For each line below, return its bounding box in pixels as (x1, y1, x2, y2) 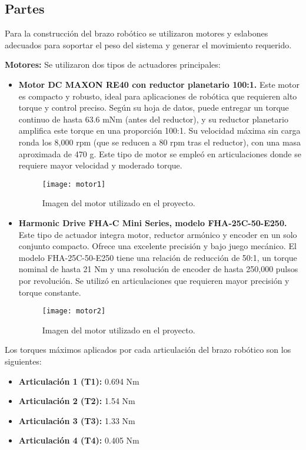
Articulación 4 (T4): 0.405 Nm (18, 434, 139, 446)
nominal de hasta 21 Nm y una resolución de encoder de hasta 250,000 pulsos (18, 263, 298, 275)
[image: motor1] (42, 180, 106, 188)
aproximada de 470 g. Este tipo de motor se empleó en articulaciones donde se (18, 147, 301, 160)
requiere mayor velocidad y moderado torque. (18, 159, 182, 171)
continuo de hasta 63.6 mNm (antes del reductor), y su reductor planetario (18, 113, 288, 125)
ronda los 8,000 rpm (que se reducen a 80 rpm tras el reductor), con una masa (18, 135, 301, 148)
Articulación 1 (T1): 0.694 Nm (18, 375, 139, 387)
